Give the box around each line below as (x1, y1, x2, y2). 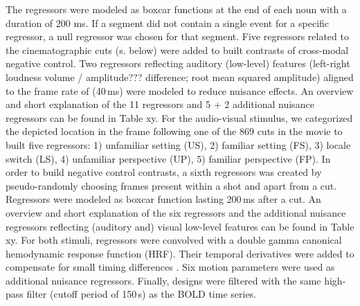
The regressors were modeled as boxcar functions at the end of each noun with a (6, 2, 347, 16)
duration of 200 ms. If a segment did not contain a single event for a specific (6, 15, 330, 30)
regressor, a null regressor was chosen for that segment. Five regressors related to (6, 29, 349, 44)
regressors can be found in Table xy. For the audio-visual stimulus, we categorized (6, 110, 353, 125)
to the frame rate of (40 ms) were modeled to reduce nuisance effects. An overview (6, 83, 354, 98)
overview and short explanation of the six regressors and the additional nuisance (6, 205, 346, 219)
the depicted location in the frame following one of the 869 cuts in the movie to (6, 124, 343, 138)
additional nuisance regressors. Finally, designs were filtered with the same (6, 273, 321, 287)
